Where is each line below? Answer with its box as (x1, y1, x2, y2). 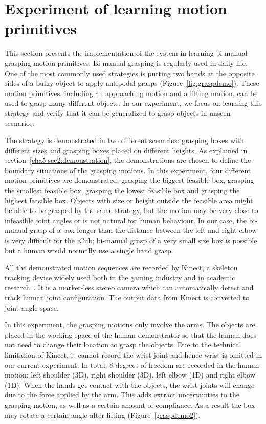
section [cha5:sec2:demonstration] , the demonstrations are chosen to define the (5, 155, 251, 166)
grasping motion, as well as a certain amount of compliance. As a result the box (5, 399, 255, 410)
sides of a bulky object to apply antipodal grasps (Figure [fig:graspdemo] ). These (5, 78, 259, 88)
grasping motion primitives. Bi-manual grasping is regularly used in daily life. (5, 57, 248, 68)
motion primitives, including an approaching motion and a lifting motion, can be (5, 87, 258, 98)
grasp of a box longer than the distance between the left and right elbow (30, 225, 257, 235)
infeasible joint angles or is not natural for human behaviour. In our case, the (5, 215, 247, 225)
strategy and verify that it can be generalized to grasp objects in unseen (5, 107, 231, 118)
